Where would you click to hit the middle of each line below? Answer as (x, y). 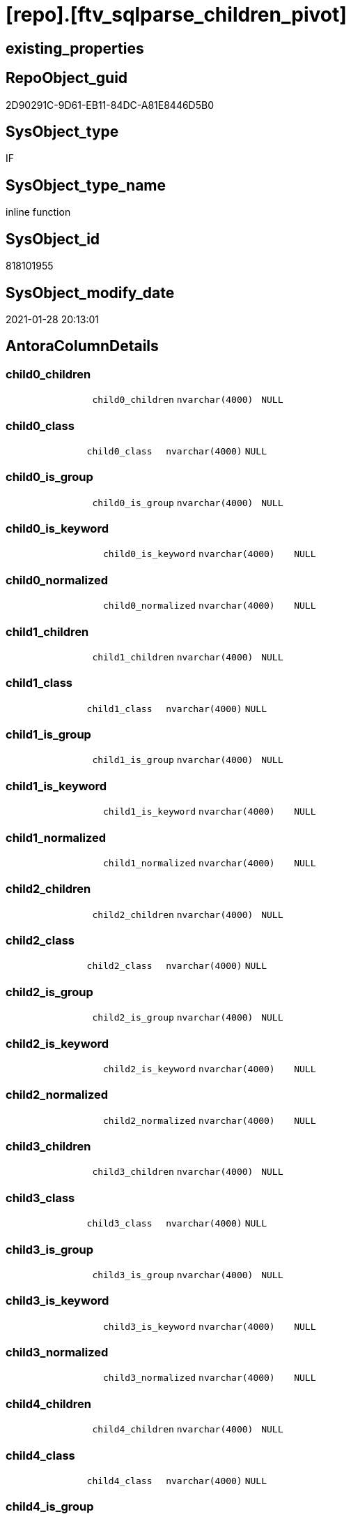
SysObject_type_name (86, 185)
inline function (38, 212)
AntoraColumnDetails (82, 346)
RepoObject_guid (67, 78)
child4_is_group (50, 1507)
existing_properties (75, 48)
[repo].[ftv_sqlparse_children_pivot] (176, 15)
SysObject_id (53, 239)
